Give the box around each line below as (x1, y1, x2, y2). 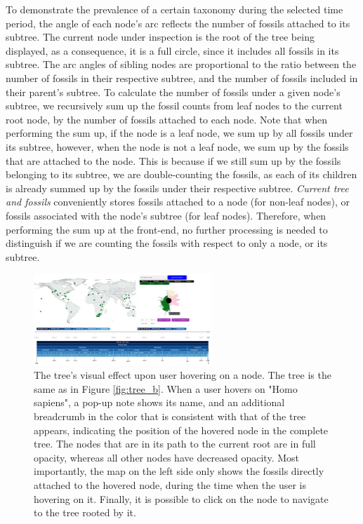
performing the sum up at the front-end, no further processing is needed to (6, 222, 328, 236)
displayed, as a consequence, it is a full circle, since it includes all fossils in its (6, 43, 339, 58)
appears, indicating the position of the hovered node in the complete (34, 422, 329, 437)
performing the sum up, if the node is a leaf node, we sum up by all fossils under (6, 126, 353, 140)
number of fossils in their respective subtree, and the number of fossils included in (6, 70, 358, 85)
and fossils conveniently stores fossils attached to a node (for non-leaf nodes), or (6, 194, 350, 209)
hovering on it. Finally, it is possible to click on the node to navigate (34, 491, 329, 506)
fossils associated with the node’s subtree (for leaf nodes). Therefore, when (6, 208, 326, 222)
